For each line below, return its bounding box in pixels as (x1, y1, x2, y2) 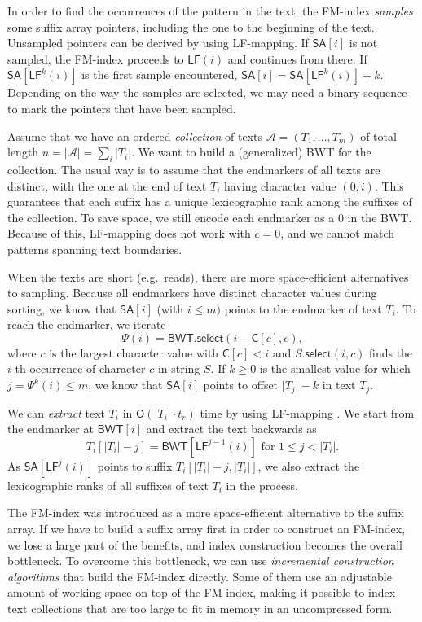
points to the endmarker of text (224, 300, 382, 317)
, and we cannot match (280, 225, 395, 242)
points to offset (203, 376, 279, 393)
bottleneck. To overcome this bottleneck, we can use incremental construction (7, 552, 394, 569)
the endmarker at (7, 420, 94, 437)
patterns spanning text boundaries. (7, 240, 182, 257)
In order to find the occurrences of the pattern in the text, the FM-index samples (7, 2, 413, 19)
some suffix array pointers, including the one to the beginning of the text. (7, 18, 375, 35)
